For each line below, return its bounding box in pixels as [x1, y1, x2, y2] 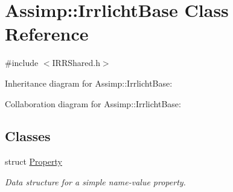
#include [5, 56, 39, 69]
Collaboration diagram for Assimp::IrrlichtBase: [5, 97, 181, 110]
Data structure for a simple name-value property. [5, 175, 186, 188]
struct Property [5, 155, 62, 168]
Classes [5, 127, 51, 145]
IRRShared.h [52, 56, 100, 69]
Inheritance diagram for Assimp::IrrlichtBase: [5, 76, 173, 89]
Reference [5, 21, 89, 46]
